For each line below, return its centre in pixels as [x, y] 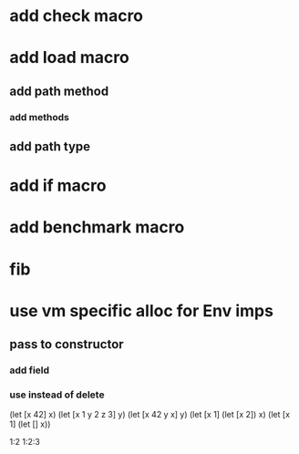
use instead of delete [57, 395]
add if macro [58, 186]
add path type [50, 147]
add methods [40, 117]
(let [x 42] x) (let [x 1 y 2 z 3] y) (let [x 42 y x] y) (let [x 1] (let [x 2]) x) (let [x [149, 415]
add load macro [69, 58]
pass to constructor [67, 344]
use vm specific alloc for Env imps [141, 310]
